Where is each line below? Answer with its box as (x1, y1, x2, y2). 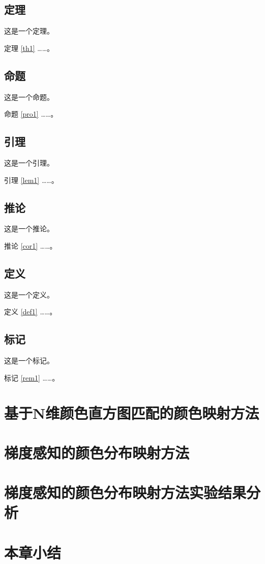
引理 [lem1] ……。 (4, 174, 58, 185)
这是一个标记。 (4, 355, 54, 366)
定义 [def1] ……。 (4, 306, 57, 317)
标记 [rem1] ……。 (4, 372, 60, 383)
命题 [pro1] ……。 (4, 109, 58, 119)
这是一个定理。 (4, 25, 54, 36)
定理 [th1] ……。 (4, 42, 54, 53)
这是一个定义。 (4, 289, 54, 300)
